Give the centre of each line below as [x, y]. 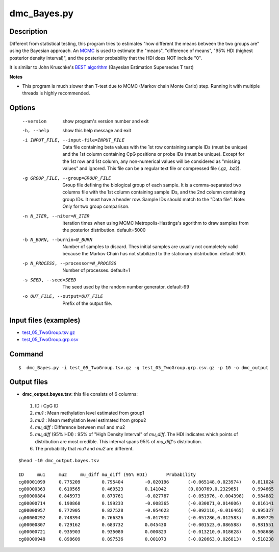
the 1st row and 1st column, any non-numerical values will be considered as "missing [151, 161]
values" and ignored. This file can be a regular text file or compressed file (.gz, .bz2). [152, 169]
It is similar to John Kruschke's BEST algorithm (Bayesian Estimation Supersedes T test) [102, 67]
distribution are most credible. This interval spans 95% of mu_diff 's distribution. [119, 441]
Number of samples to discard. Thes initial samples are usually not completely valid [150, 247]
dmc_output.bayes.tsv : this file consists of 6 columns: [80, 394]
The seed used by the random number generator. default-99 [126, 287]
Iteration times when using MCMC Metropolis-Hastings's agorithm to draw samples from [156, 223]
